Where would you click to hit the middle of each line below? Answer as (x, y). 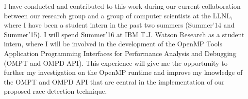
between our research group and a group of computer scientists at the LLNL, (118, 15)
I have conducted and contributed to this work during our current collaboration (122, 6)
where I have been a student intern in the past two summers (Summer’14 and (119, 25)
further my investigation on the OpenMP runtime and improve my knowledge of (123, 72)
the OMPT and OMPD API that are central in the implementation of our (114, 81)
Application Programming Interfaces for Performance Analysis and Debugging (120, 53)
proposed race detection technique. (56, 91)
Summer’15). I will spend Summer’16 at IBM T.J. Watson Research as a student (124, 34)
